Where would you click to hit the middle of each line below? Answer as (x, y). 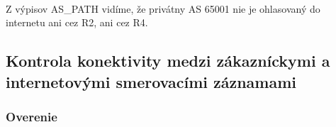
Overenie (32, 116)
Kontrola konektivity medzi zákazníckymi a (168, 61)
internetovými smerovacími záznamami (151, 81)
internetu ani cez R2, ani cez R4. (77, 22)
